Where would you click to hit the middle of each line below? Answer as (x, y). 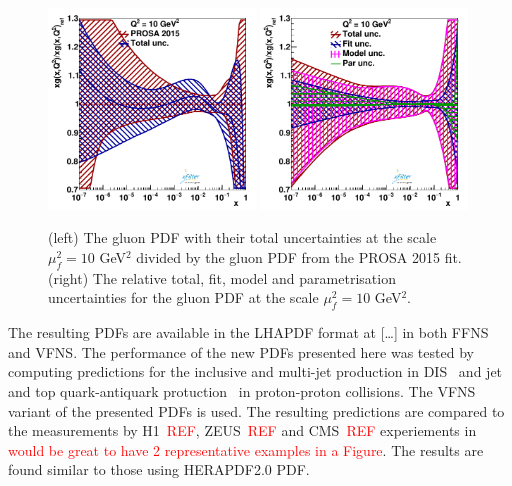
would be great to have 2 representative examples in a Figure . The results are (246, 449)
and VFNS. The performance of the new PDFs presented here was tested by (241, 351)
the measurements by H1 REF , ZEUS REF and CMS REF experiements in (242, 430)
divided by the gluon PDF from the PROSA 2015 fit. (299, 256)
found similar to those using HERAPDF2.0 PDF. (159, 469)
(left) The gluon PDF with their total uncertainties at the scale (242, 237)
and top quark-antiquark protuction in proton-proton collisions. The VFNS (242, 390)
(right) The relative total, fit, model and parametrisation (222, 277)
